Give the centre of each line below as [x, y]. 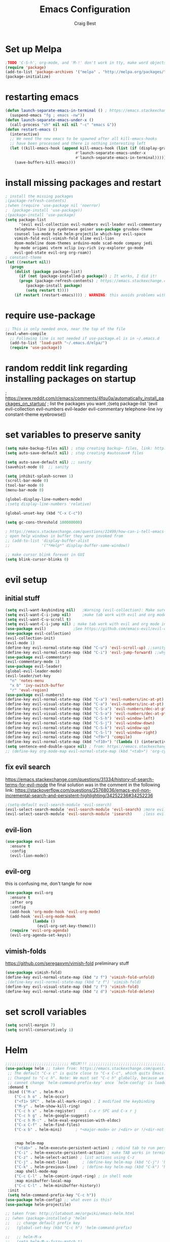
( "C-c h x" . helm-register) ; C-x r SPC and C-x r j [76, 1111]
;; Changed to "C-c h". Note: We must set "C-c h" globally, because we [86, 1078]
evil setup [26, 580]
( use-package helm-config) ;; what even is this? [59, 1200]
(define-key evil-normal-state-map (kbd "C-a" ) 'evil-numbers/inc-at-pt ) [85, 700]
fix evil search [28, 767]
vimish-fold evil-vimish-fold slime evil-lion [64, 239]
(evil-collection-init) [30, 638]
